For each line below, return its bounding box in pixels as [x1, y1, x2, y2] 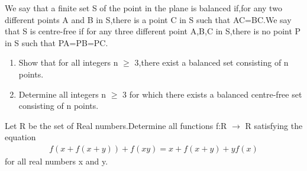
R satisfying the [245, 119, 303, 131]
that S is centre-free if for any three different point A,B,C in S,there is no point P [5, 25, 301, 37]
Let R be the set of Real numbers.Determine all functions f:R [5, 119, 227, 131]
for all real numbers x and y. [5, 154, 108, 167]
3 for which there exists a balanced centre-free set [122, 88, 302, 100]
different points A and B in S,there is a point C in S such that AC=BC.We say [5, 13, 292, 25]
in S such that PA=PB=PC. [5, 36, 108, 49]
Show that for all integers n [18, 56, 118, 69]
